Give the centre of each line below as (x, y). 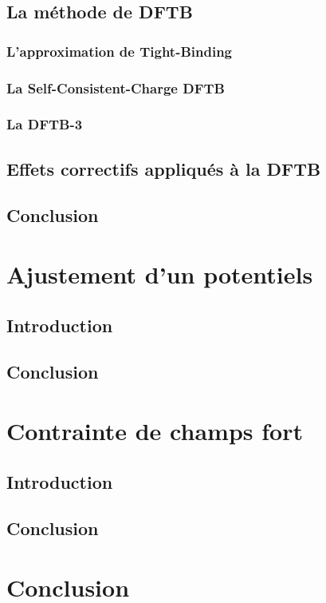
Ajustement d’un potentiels (160, 274)
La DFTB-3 (45, 124)
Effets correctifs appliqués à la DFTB (164, 168)
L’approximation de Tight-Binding (119, 51)
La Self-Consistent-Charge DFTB (116, 87)
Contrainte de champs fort (155, 430)
